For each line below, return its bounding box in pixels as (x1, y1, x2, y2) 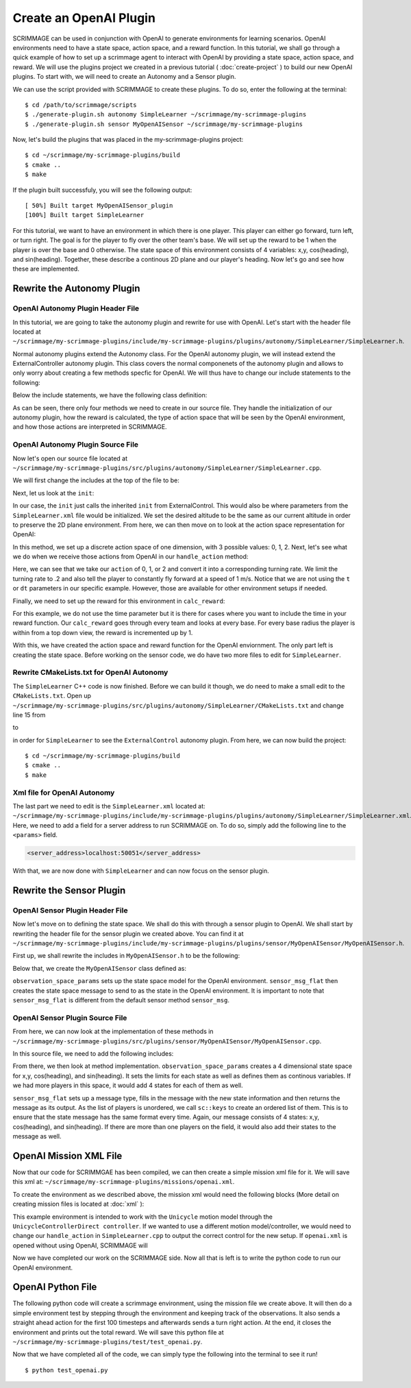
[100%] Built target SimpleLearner (25, 211, 145, 219)
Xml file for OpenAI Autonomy (12, 788, 115, 797)
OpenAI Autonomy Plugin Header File (12, 303, 140, 313)
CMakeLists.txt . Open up (12, 692, 92, 700)
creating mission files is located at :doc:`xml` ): (12, 1200, 145, 1209)
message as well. (12, 1132, 62, 1141)
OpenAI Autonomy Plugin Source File (12, 440, 139, 449)
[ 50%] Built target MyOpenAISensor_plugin (25, 202, 173, 210)
